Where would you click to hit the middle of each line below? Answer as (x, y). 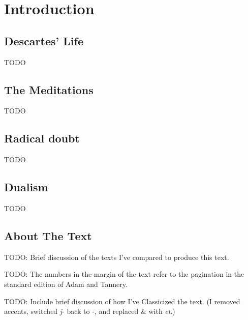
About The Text (48, 235)
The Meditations (49, 89)
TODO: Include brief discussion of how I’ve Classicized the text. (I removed (122, 301)
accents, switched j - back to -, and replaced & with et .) (90, 311)
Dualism (26, 187)
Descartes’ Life (44, 40)
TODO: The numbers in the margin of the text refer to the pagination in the (124, 274)
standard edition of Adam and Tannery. (66, 284)
